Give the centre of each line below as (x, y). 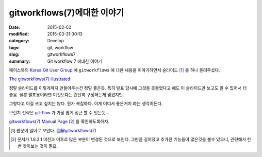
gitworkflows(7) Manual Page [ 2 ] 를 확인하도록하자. (59, 122)
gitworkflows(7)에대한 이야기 (66, 13)
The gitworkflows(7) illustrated (40, 79)
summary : (20, 61)
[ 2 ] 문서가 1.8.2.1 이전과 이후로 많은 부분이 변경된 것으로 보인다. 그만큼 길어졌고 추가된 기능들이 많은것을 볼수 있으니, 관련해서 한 (131, 140)
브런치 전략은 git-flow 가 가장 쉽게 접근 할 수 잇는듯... (59, 112)
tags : (14, 47)
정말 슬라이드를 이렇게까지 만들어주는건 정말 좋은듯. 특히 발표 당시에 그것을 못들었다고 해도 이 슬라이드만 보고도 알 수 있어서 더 (128, 88)
